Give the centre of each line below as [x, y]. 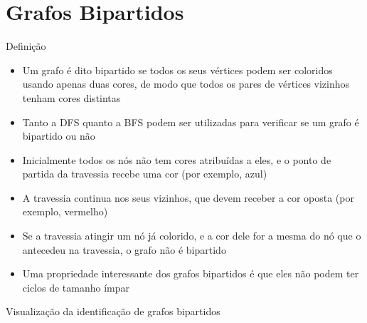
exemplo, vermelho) [65, 211]
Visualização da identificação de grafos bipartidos [113, 311]
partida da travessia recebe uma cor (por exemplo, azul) [145, 174]
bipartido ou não [59, 136]
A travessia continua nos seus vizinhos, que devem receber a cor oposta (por [188, 197]
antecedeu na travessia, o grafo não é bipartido [124, 249]
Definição [26, 46]
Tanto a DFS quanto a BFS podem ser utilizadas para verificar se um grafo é [191, 122]
